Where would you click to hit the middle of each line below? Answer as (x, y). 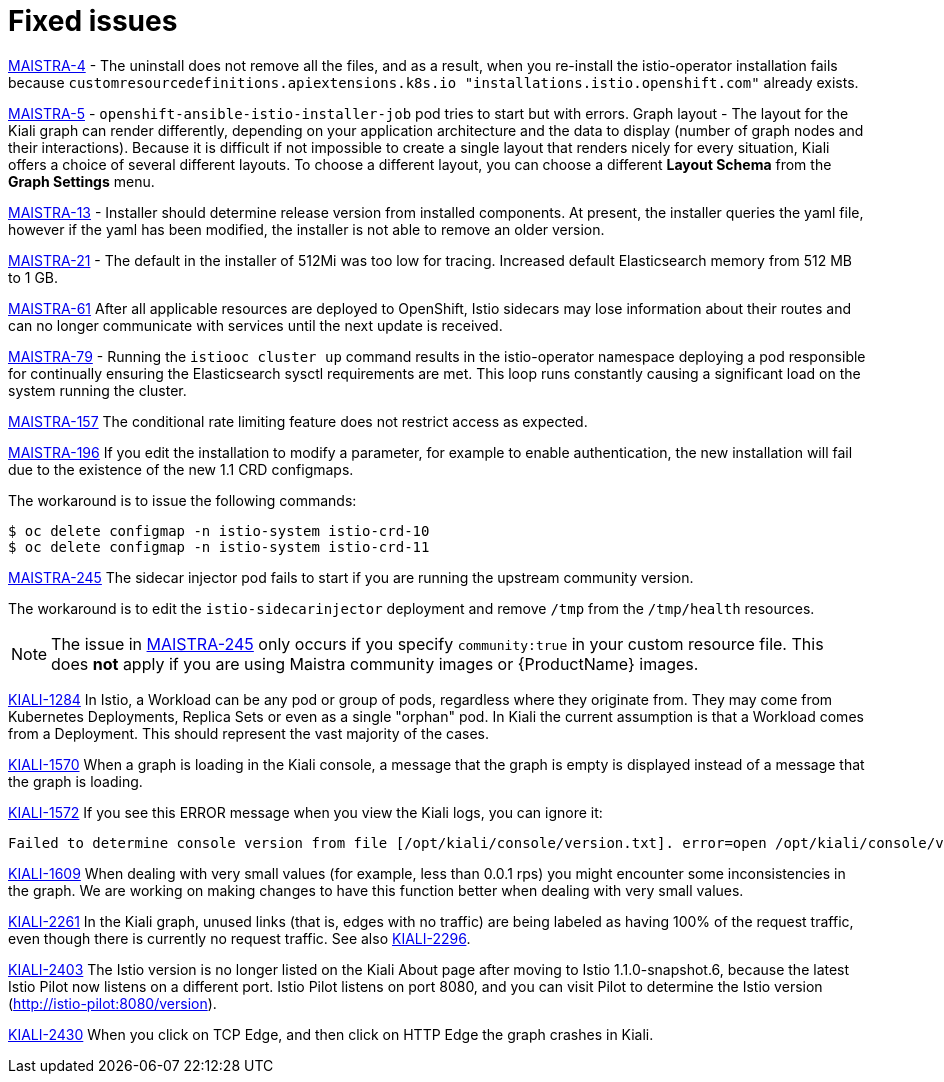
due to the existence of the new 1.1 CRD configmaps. (181, 469)
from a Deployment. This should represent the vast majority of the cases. (249, 733)
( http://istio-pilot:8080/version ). (112, 1003)
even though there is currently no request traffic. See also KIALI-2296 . (239, 938)
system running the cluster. (97, 390)
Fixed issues (93, 21)
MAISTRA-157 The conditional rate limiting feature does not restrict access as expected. (298, 421)
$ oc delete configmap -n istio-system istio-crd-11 (219, 546)
